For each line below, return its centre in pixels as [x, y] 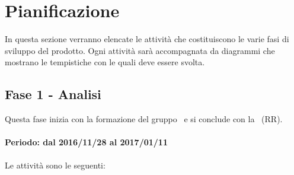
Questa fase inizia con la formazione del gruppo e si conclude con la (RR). [144, 119]
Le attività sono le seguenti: [55, 165]
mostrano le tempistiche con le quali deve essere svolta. [105, 62]
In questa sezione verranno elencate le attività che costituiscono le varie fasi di [147, 39]
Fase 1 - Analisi [53, 94]
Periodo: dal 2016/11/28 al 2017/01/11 [86, 142]
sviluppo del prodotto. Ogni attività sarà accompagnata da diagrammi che [140, 50]
